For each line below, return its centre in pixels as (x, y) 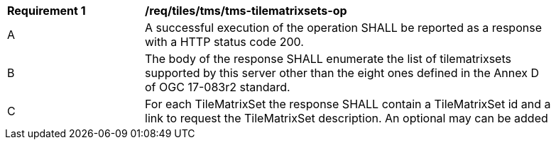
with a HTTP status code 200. (224, 42)
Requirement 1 (47, 11)
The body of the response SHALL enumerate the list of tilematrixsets (328, 59)
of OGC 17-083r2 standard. (218, 87)
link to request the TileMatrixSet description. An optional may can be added (347, 118)
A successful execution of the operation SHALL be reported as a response (343, 28)
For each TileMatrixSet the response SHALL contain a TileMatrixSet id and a (348, 104)
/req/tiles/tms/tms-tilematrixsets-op (246, 11)
